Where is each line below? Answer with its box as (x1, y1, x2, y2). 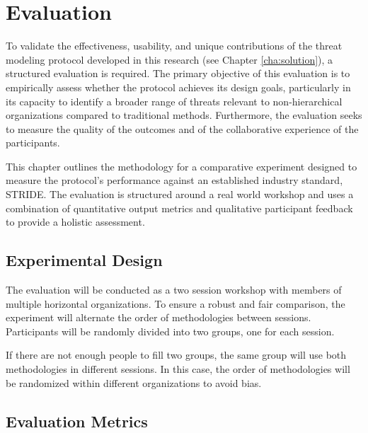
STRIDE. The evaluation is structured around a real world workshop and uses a (6, 187, 354, 202)
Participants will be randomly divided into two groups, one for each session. (6, 323, 335, 338)
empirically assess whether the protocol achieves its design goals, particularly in (6, 79, 351, 94)
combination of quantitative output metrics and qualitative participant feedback (6, 200, 353, 215)
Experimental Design (6, 249, 163, 271)
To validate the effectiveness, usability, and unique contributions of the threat (6, 38, 343, 53)
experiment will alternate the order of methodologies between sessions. (6, 310, 311, 325)
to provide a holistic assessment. (6, 214, 145, 229)
